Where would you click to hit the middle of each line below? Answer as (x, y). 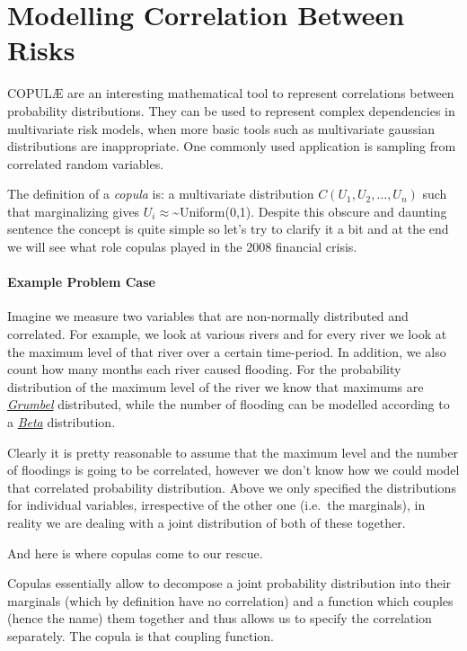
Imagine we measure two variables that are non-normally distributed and (208, 316)
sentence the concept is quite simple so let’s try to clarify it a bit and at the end (228, 229)
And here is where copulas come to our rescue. (135, 553)
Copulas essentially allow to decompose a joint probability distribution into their (229, 583)
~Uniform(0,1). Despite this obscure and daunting (310, 211)
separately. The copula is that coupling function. (141, 635)
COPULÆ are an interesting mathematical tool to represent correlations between (231, 93)
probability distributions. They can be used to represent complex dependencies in (231, 110)
